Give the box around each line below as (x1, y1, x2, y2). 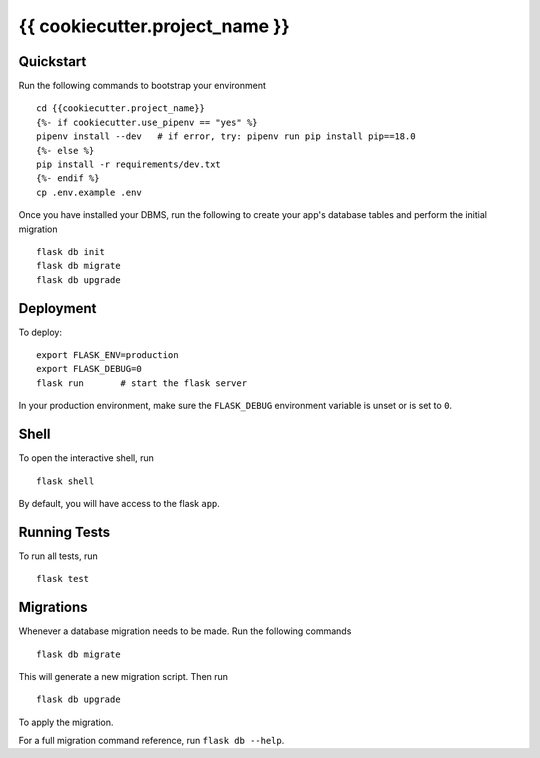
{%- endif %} (36, 173, 100, 184)
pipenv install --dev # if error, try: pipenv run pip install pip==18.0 (36, 131, 416, 142)
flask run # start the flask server (36, 377, 248, 389)
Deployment (18, 300, 97, 317)
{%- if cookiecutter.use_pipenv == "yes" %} (36, 116, 259, 128)
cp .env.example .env (36, 186, 142, 198)
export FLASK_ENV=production (36, 350, 179, 361)
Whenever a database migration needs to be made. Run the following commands (18, 625, 352, 637)
